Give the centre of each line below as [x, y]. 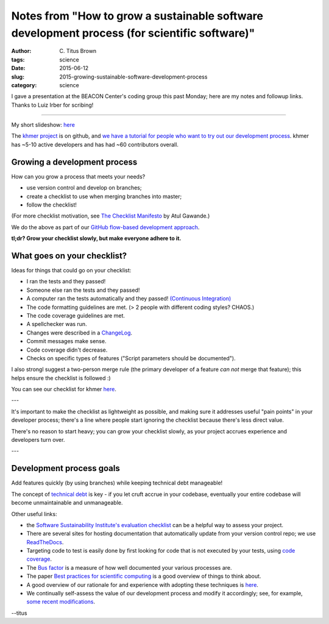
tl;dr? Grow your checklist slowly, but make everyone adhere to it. [96, 238]
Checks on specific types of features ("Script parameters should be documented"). [131, 358]
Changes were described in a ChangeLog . [80, 333]
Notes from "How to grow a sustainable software [137, 16]
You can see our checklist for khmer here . [64, 389]
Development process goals [65, 468]
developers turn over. [38, 440]
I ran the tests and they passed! [66, 282]
